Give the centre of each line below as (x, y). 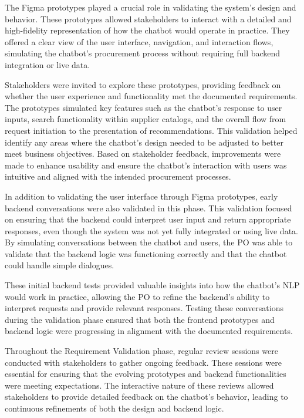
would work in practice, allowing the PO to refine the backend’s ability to (137, 296)
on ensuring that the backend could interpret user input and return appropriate (148, 219)
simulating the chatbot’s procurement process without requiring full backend (143, 53)
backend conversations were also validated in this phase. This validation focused (148, 208)
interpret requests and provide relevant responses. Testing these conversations (144, 308)
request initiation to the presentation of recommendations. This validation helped (151, 130)
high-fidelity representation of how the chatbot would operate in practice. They (147, 30)
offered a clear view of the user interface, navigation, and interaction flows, (139, 41)
